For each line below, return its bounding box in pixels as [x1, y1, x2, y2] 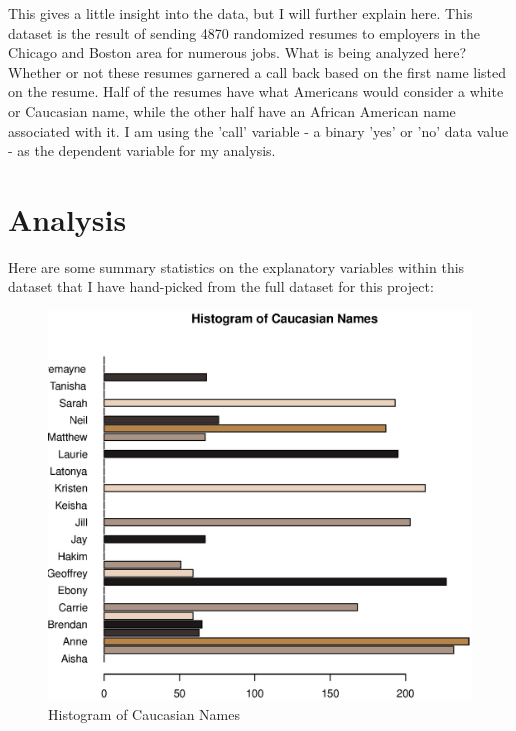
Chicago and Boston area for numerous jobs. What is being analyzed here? [8, 42, 466, 63]
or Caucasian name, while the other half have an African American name [8, 100, 456, 121]
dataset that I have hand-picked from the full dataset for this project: [8, 276, 434, 297]
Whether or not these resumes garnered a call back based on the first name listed [8, 61, 507, 82]
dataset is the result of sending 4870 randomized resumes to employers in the [8, 22, 480, 43]
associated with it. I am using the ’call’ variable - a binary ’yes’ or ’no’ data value [8, 120, 509, 141]
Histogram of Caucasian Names [48, 703, 240, 724]
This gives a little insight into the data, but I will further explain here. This [8, 3, 473, 23]
